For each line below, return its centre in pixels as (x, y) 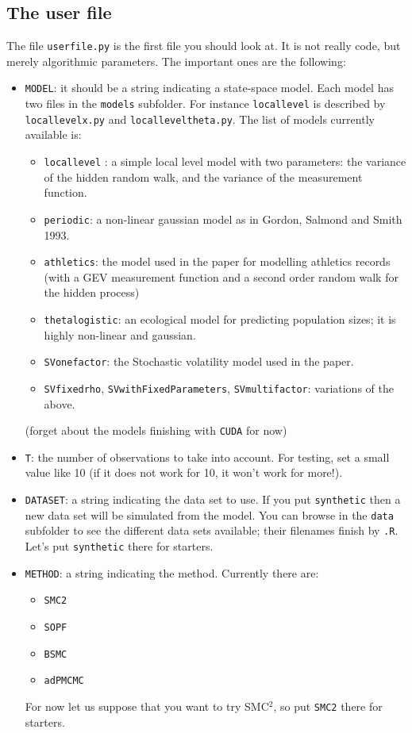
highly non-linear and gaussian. (120, 334)
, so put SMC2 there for (328, 706)
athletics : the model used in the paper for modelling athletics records (217, 261)
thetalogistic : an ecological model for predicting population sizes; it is (220, 319)
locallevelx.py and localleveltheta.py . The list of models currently (200, 119)
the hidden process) (92, 292)
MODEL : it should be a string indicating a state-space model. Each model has (209, 88)
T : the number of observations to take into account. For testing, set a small (207, 457)
